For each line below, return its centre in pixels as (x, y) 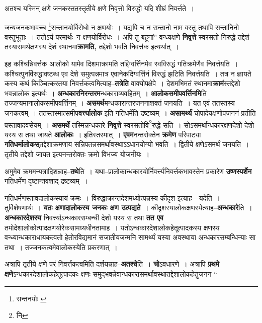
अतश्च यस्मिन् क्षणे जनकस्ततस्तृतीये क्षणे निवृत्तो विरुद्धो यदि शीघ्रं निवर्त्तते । (100, 8)
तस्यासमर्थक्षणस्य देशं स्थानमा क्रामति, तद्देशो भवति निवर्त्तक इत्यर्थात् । (92, 47)
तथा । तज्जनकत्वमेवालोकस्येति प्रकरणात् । (61, 247)
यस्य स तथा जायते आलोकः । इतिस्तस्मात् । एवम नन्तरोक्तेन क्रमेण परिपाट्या (103, 134)
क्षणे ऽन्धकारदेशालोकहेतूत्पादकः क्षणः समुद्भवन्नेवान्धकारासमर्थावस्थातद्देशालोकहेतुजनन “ (111, 273)
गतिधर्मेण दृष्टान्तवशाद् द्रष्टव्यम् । (46, 181)
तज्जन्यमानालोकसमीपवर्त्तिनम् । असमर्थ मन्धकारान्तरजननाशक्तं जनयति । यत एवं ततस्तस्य (120, 103)
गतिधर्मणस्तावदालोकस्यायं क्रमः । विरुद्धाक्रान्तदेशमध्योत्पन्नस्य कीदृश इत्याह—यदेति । (113, 197)
